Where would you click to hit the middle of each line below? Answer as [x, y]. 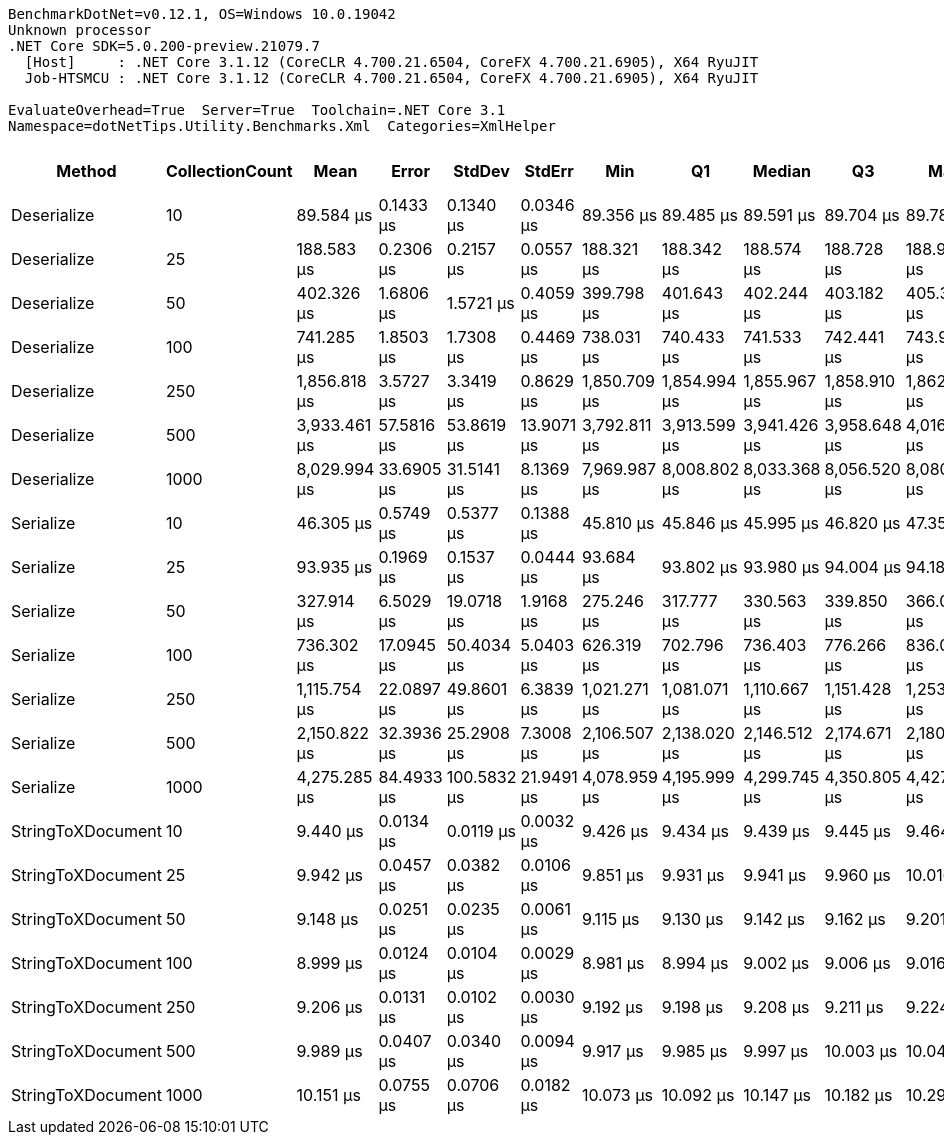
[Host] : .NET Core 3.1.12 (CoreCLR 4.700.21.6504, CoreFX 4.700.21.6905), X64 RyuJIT [391, 62]
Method [86, 171]
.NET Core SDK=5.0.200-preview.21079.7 [164, 46]
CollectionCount [229, 171]
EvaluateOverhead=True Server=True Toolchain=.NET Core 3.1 [257, 110]
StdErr [549, 171]
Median [781, 171]
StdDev [481, 171]
